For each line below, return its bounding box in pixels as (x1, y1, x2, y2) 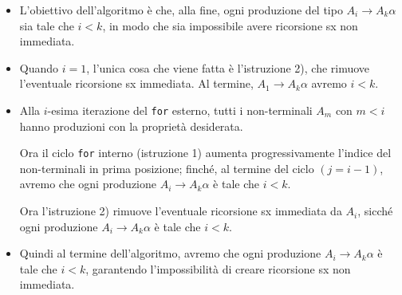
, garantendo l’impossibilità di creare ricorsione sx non (85, 260, 351, 277)
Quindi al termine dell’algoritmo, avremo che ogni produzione (19, 245, 321, 262)
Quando (19, 59, 59, 76)
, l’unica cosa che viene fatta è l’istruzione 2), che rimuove (86, 59, 370, 76)
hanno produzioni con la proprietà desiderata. (19, 117, 243, 134)
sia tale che (19, 17, 74, 33)
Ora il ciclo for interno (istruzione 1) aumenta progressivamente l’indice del (19, 144, 392, 161)
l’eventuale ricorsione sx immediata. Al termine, (19, 75, 254, 92)
